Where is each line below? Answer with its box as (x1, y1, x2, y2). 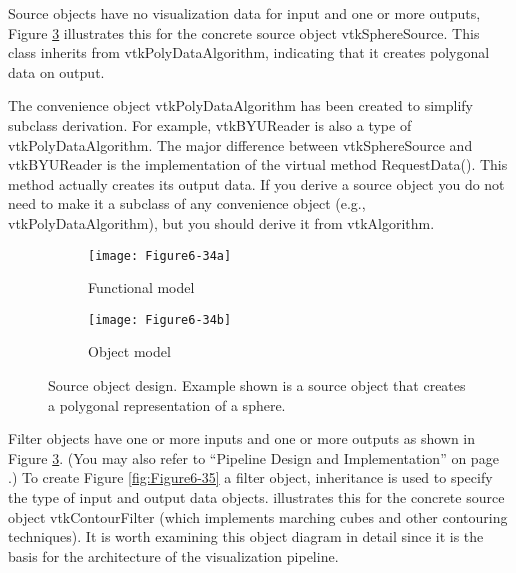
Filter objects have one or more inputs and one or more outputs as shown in (8, 428, 476, 449)
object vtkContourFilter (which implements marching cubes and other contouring (8, 506, 508, 527)
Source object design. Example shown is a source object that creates (48, 375, 466, 396)
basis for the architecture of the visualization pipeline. (8, 545, 339, 566)
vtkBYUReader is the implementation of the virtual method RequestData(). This (8, 154, 508, 175)
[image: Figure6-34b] (88, 312, 232, 327)
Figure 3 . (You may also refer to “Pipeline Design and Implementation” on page (8, 447, 499, 468)
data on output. (8, 61, 105, 82)
